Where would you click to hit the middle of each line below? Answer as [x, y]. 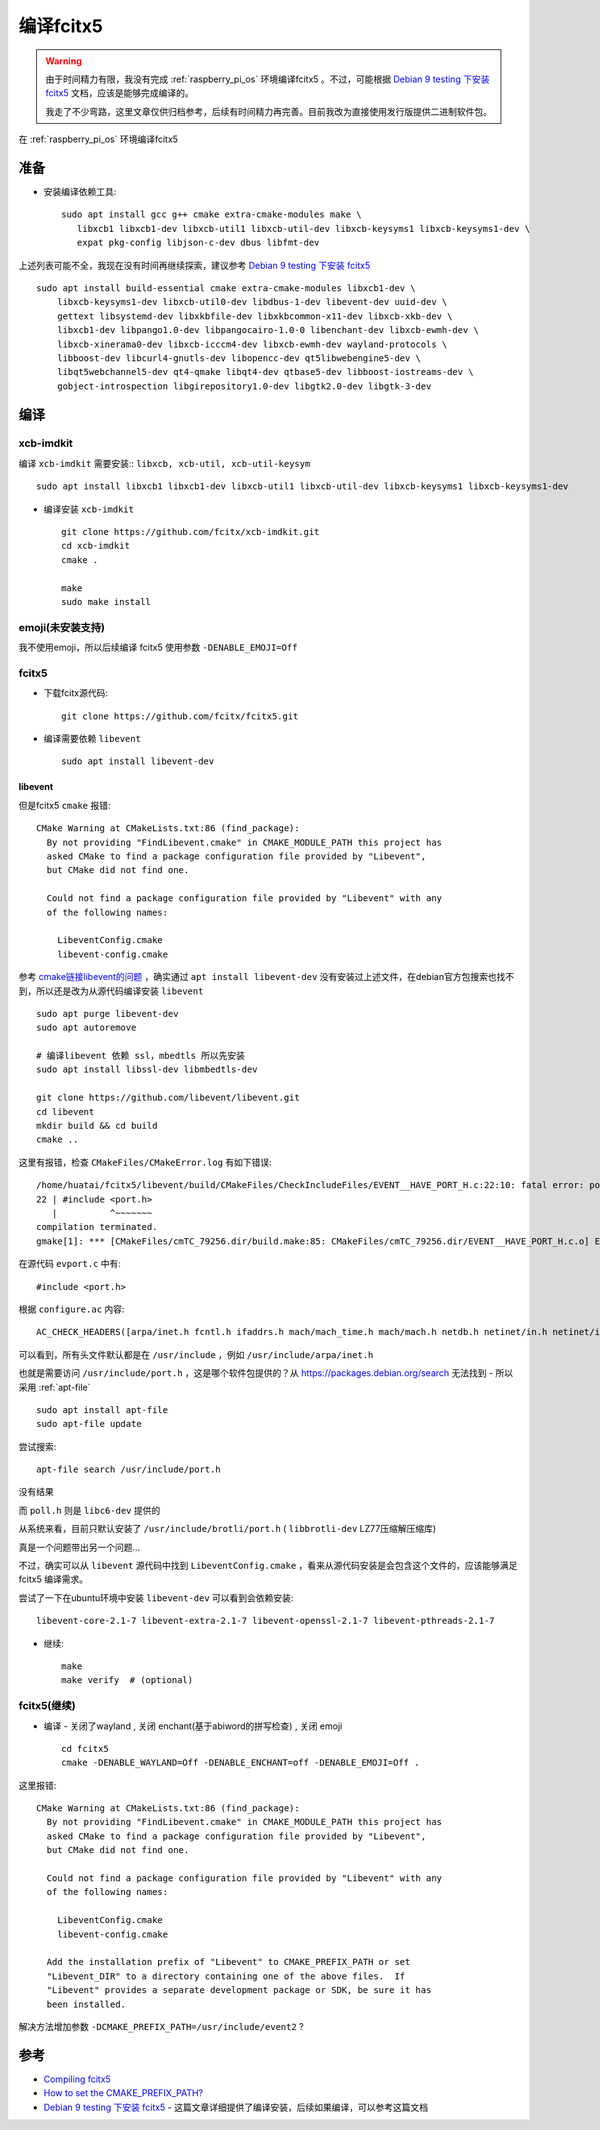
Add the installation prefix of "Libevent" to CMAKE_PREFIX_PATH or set [228, 1962]
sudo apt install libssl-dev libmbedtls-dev [147, 1069]
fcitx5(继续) [47, 1706]
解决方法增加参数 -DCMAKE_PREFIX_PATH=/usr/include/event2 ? [161, 2026]
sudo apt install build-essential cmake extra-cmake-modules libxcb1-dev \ [226, 288]
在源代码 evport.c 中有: [70, 1264]
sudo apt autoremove [86, 1028]
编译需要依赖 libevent [92, 739]
